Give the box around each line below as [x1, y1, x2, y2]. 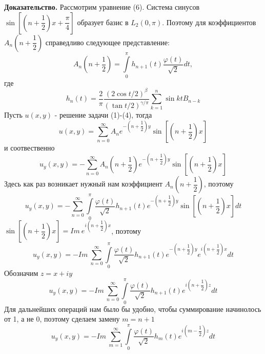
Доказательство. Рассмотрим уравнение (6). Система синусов [4, 2, 200, 12]
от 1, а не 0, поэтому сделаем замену [4, 313, 120, 324]
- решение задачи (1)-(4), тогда [54, 109, 152, 120]
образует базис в [77, 16, 129, 27]
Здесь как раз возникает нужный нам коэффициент [4, 178, 162, 189]
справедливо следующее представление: [45, 36, 170, 47]
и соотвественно [4, 142, 55, 153]
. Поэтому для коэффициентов [162, 16, 256, 27]
